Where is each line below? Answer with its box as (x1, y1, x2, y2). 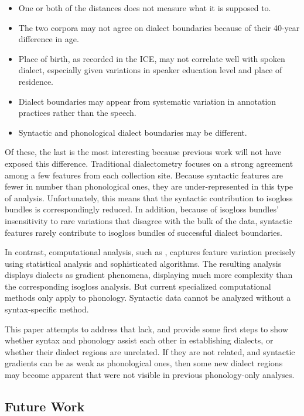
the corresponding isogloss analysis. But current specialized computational (5, 280, 271, 292)
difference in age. (18, 33, 79, 45)
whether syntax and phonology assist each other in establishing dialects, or (5, 334, 274, 346)
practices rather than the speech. (18, 106, 136, 119)
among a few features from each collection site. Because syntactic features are (5, 169, 283, 181)
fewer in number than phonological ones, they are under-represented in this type (5, 180, 293, 192)
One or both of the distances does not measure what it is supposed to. (18, 2, 271, 13)
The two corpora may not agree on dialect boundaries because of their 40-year (18, 21, 300, 33)
